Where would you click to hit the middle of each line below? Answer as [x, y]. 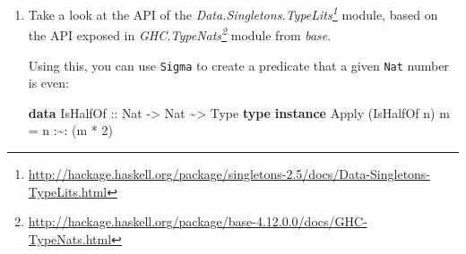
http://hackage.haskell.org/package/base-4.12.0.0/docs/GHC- [198, 221]
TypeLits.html [68, 191]
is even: [48, 83]
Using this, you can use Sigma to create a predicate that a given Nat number [238, 65]
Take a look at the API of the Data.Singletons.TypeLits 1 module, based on [233, 13]
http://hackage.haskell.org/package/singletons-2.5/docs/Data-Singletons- [229, 173]
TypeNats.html [70, 238]
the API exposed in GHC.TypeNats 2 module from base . [180, 34]
